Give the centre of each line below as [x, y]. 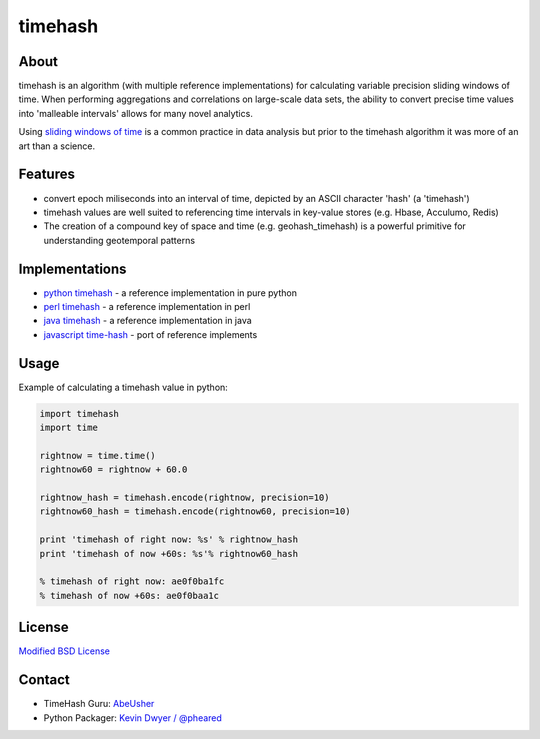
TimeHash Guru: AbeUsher [99, 704]
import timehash [79, 413]
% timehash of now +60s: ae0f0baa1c [129, 595]
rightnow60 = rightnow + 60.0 [113, 469]
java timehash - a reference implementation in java [147, 321]
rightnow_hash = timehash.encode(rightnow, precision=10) [184, 498]
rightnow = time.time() [98, 455]
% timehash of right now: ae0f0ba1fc [132, 581]
